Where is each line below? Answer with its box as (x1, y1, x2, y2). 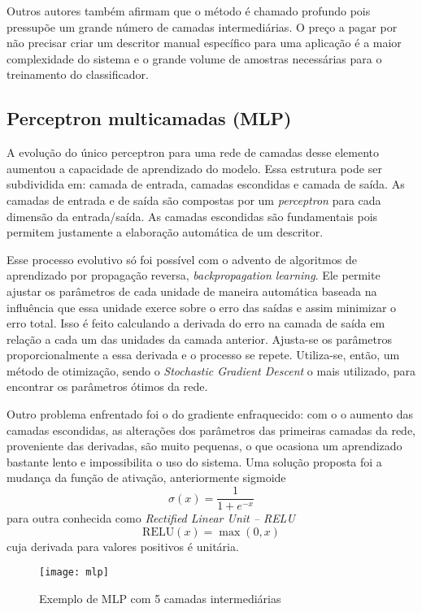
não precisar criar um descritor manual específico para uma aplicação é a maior (7, 34, 402, 51)
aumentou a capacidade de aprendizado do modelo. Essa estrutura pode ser (7, 159, 382, 176)
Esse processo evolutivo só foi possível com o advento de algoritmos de (7, 250, 357, 267)
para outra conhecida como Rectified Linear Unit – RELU (7, 510, 295, 527)
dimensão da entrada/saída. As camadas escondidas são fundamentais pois (7, 207, 378, 224)
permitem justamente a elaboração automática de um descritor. (7, 224, 324, 241)
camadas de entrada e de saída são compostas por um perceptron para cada (7, 191, 381, 208)
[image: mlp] (39, 566, 109, 579)
